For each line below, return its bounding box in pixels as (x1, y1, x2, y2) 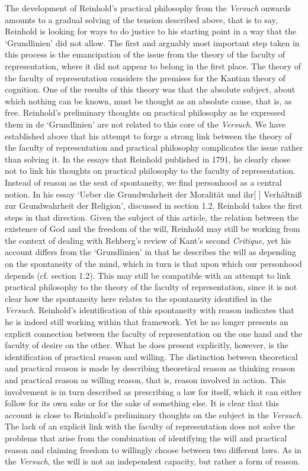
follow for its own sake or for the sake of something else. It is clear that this (5, 397, 280, 409)
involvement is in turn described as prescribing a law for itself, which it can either (5, 385, 302, 397)
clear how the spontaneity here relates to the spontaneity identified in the (5, 292, 272, 304)
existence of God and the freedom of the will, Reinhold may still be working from (5, 222, 300, 235)
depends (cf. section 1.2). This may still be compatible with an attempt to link (5, 269, 291, 281)
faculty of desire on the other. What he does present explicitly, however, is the (5, 339, 288, 351)
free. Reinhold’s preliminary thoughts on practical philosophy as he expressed (5, 106, 285, 119)
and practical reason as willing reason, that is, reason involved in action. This (5, 374, 286, 386)
